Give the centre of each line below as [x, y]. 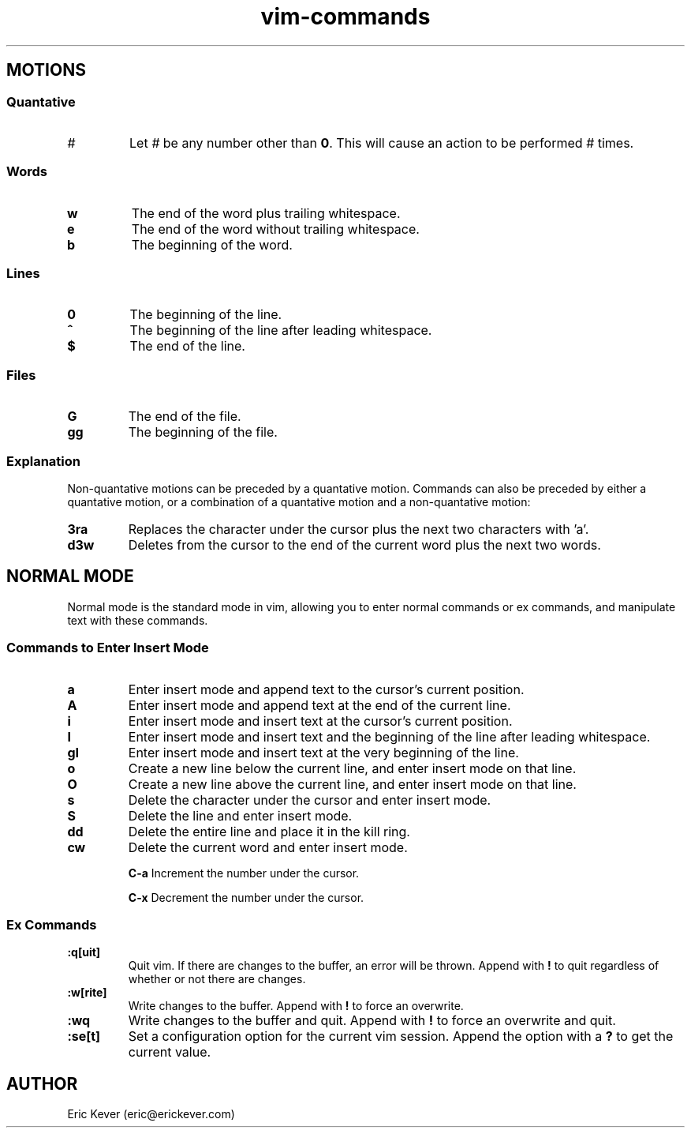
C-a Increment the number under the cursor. [244, 873]
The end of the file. [185, 417]
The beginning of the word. [212, 244]
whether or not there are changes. [217, 979]
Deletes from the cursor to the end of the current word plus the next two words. [364, 544]
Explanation [43, 461]
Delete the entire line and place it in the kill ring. [269, 831]
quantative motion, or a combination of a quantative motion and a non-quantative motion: [299, 501]
